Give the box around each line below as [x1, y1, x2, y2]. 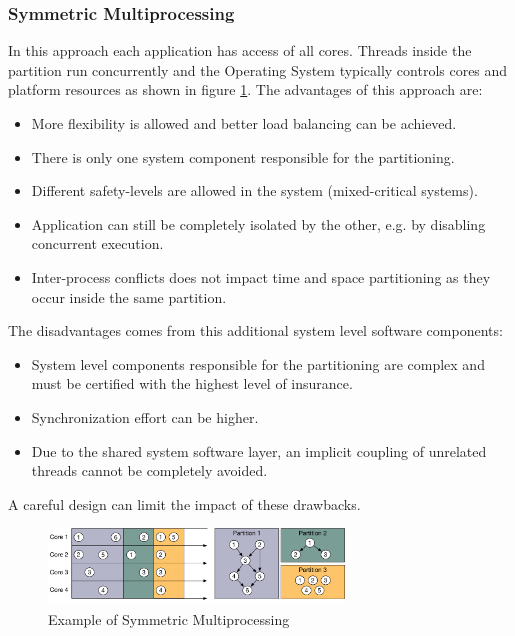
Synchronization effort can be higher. [31, 406, 259, 427]
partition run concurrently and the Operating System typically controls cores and [8, 59, 508, 80]
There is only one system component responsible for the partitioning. [31, 146, 455, 167]
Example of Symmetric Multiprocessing [48, 608, 290, 629]
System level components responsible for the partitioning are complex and [31, 353, 485, 374]
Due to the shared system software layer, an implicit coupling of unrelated [31, 440, 487, 461]
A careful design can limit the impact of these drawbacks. [8, 493, 361, 514]
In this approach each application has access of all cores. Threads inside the [8, 40, 472, 61]
